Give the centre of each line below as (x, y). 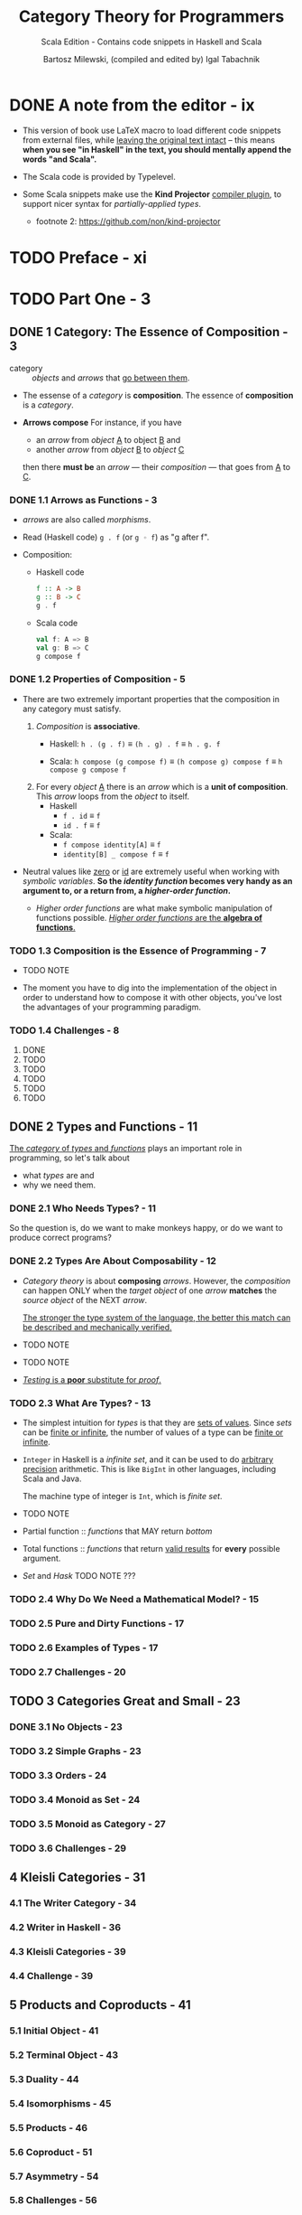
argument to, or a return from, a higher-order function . (127, 890)
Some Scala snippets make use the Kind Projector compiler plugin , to (152, 194)
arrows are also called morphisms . (87, 520)
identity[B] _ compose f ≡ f (116, 854)
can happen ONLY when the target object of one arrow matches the (150, 1291)
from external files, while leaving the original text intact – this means (149, 140)
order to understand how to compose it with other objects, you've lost (152, 998)
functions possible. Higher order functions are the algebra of (149, 917)
